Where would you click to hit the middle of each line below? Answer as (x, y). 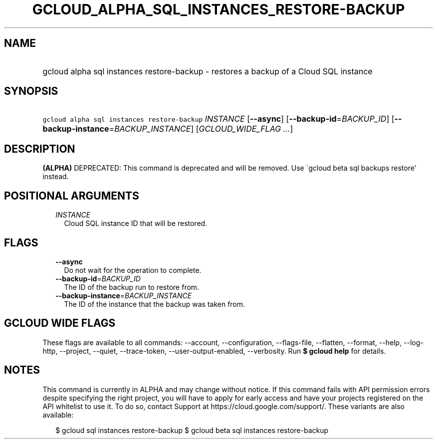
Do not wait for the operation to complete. (133, 270)
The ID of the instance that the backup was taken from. (155, 304)
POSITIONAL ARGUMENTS (72, 196)
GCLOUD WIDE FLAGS (60, 323)
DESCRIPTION (40, 149)
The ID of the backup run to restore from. (132, 287)
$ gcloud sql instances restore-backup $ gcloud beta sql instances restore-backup (192, 430)
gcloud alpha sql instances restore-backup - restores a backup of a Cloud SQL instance (208, 71)
